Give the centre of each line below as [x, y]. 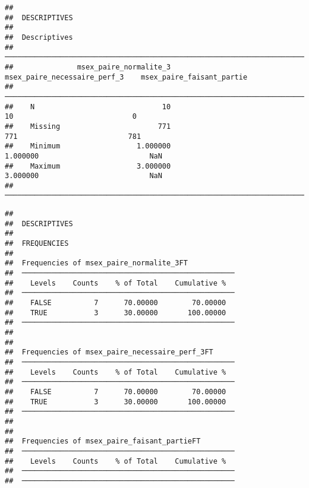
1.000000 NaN [83, 156]
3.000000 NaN [83, 176]
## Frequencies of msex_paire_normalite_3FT [96, 263]
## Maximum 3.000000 [88, 166]
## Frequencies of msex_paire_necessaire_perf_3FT [109, 352]
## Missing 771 [88, 126]
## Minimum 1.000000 [88, 146]
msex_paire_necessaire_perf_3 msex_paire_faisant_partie [126, 77]
